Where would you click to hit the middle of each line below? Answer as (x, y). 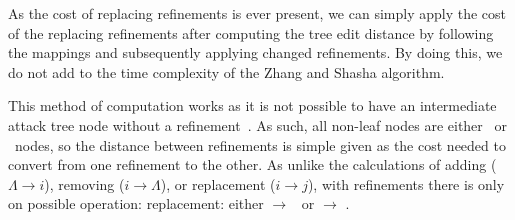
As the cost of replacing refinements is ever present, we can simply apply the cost (257, 13)
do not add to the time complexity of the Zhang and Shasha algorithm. (226, 71)
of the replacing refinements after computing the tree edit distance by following (251, 32)
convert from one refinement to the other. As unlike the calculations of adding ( (252, 164)
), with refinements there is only (406, 183)
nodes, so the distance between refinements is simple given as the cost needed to (260, 144)
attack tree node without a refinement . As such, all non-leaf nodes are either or (257, 124)
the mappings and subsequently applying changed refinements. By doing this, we (255, 52)
